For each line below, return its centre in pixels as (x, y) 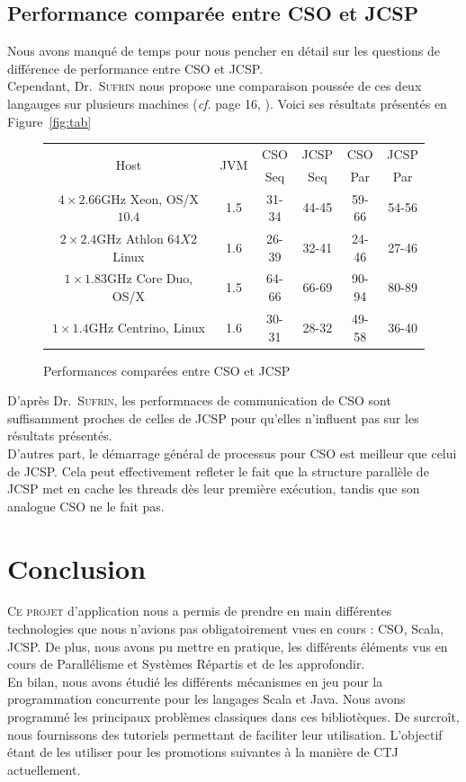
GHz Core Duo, (150, 278)
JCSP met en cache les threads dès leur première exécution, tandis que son (214, 489)
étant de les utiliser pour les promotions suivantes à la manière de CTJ (203, 752)
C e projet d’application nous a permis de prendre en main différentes (200, 611)
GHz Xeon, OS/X (150, 198)
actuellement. (44, 769)
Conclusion (77, 568)
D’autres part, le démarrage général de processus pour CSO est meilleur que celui (232, 453)
